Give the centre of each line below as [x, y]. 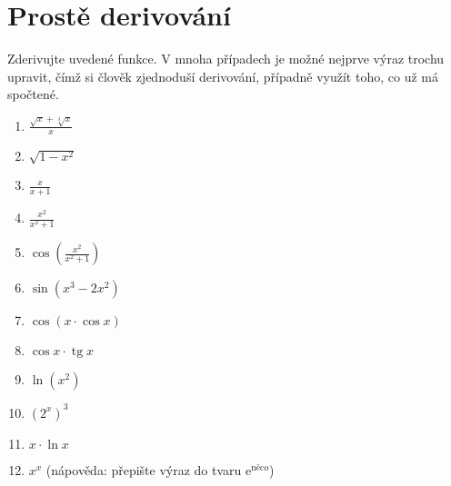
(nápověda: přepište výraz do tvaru [144, 469]
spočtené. [33, 94]
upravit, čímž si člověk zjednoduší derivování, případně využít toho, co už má [223, 76]
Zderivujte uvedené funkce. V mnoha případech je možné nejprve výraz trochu [226, 59]
